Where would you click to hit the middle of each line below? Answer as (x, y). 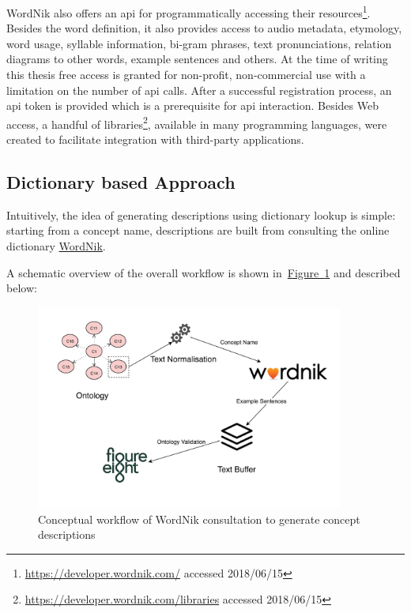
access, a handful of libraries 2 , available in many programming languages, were (197, 122)
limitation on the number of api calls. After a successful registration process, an (199, 90)
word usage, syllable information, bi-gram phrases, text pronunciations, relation (199, 43)
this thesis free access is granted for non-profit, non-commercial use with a (186, 75)
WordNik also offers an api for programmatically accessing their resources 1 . (189, 11)
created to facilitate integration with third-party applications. (155, 139)
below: (22, 288)
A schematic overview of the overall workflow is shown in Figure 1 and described (204, 272)
